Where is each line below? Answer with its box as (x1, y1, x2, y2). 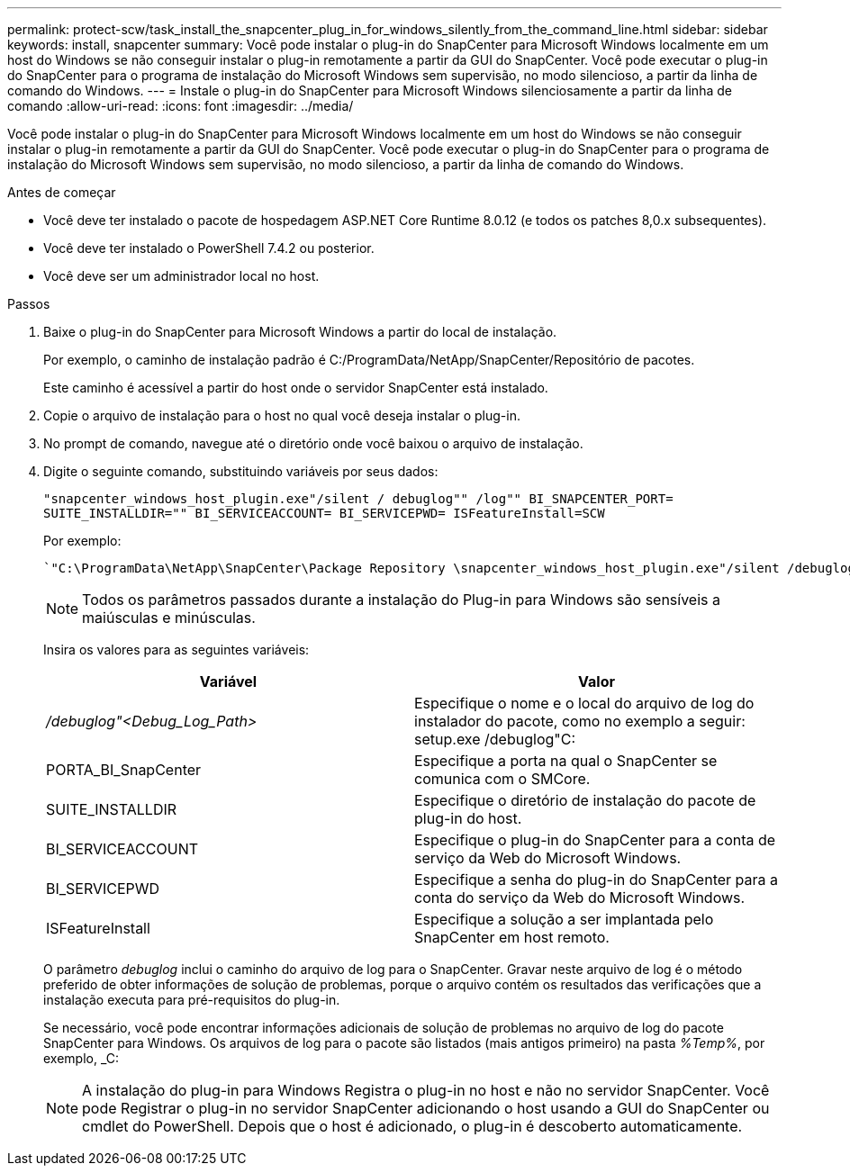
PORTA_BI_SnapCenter (46, 761, 202, 779)
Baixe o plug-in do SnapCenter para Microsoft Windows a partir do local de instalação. (43, 324, 557, 339)
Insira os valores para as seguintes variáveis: (43, 642, 310, 657)
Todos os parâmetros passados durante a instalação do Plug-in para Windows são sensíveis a (82, 591, 720, 609)
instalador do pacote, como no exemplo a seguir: (414, 712, 746, 730)
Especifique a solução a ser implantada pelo (414, 910, 714, 928)
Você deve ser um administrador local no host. (43, 268, 320, 284)
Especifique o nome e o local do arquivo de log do (414, 694, 755, 712)
